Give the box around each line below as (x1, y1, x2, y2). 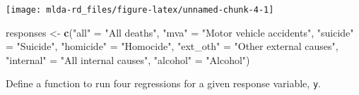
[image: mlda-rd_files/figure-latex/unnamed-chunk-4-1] (6, 5, 274, 15)
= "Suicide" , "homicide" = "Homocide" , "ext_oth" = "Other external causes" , (6, 39, 339, 53)
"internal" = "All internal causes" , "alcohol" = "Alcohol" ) (6, 52, 250, 67)
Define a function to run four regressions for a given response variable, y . (6, 76, 321, 91)
